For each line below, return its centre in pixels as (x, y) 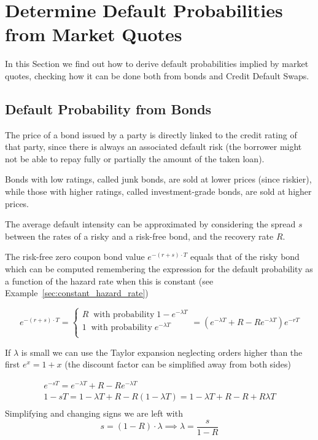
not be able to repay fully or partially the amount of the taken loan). (135, 158)
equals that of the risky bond (245, 257)
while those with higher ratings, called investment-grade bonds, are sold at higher (158, 191)
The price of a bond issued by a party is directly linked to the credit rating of (151, 134)
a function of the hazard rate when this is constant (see (109, 281)
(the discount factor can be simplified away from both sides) (178, 364)
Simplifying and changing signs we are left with (94, 413)
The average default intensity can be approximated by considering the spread (150, 224)
